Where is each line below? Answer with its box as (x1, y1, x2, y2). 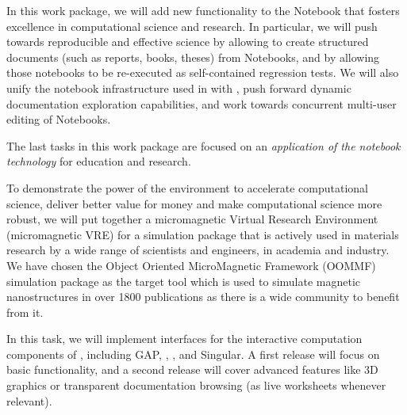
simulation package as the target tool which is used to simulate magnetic (6, 272, 361, 289)
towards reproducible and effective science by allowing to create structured (6, 33, 369, 50)
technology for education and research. (6, 153, 191, 169)
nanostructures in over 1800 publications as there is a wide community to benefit (6, 288, 400, 305)
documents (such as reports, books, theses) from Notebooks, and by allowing (6, 48, 380, 65)
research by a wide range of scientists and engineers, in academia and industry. (6, 242, 390, 258)
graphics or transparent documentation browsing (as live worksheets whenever (6, 377, 386, 394)
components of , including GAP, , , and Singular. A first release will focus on (6, 345, 380, 362)
